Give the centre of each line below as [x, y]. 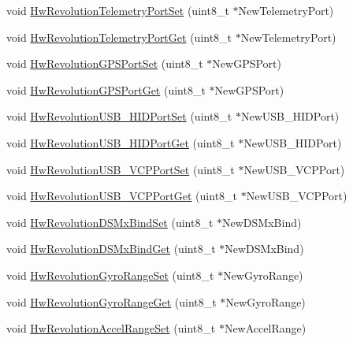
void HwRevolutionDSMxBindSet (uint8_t [110, 222]
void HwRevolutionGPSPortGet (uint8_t [106, 89]
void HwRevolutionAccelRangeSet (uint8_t [111, 328]
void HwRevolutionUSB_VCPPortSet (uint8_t [121, 169]
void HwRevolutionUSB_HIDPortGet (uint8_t [121, 142]
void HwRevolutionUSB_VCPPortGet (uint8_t [122, 196]
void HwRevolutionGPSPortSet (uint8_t [105, 63]
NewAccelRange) [265, 328]
